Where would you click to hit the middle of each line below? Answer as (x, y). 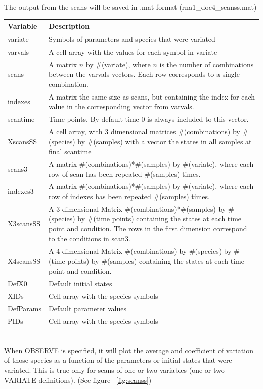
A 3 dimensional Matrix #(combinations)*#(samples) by (137, 208)
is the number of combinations (207, 64)
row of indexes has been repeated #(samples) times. (129, 196)
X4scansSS (24, 261)
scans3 (18, 168)
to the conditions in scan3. (90, 238)
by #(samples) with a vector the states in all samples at (165, 141)
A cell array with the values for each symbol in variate (133, 51)
